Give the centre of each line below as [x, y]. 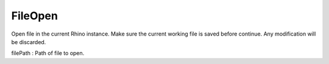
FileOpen [34, 16]
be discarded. [29, 42]
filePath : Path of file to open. [48, 53]
